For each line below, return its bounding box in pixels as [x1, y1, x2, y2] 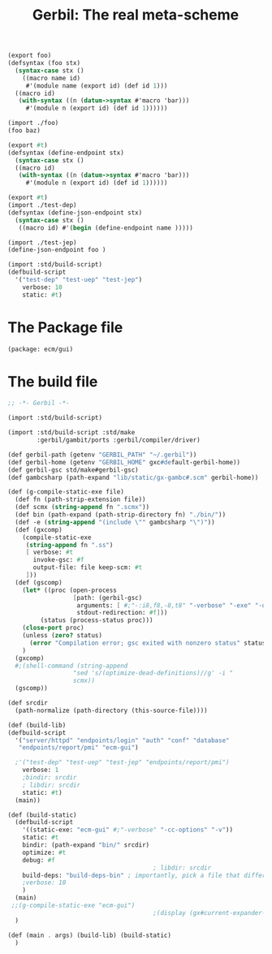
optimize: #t [22, 848, 67, 857]
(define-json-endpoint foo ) [7, 246, 106, 254]
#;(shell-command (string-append [15, 662, 128, 670]
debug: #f [22, 856, 56, 864]
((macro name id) [22, 74, 81, 82]
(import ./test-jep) [7, 238, 78, 247]
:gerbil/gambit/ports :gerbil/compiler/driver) [37, 436, 201, 444]
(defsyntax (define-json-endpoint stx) [7, 209, 143, 217]
